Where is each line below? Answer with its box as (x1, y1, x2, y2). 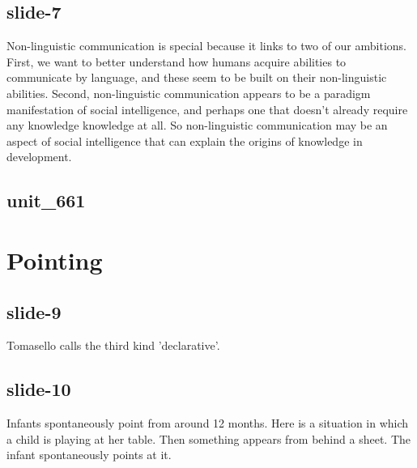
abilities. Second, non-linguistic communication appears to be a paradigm (6, 84, 371, 101)
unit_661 (6, 188, 86, 213)
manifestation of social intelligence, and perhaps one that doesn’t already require (6, 100, 408, 117)
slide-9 (6, 299, 62, 324)
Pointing (6, 243, 103, 276)
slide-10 (6, 377, 71, 402)
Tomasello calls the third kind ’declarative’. (6, 337, 220, 354)
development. (6, 148, 72, 165)
